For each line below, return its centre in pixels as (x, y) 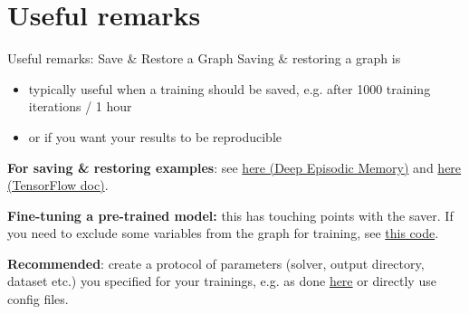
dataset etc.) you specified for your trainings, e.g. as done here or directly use (222, 281)
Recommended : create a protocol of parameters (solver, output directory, (216, 263)
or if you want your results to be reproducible (155, 136)
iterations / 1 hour (80, 106)
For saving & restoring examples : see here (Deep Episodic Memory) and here (234, 167)
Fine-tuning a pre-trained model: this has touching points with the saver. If (230, 215)
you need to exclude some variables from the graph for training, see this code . (223, 233)
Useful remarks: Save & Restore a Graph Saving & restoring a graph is (204, 58)
